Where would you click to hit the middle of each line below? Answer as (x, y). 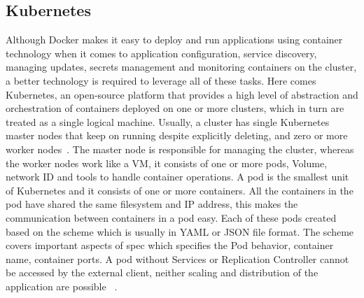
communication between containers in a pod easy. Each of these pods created (171, 217)
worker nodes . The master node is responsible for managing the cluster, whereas (180, 149)
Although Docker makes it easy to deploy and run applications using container (174, 40)
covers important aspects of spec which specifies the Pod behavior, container (170, 245)
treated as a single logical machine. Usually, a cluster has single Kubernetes (168, 121)
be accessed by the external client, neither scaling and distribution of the (162, 272)
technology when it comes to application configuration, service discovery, (161, 53)
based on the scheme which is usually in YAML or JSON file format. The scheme (180, 231)
